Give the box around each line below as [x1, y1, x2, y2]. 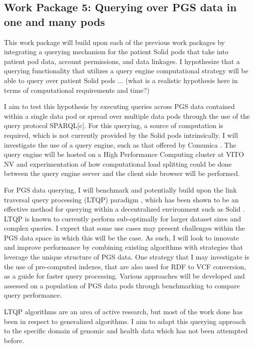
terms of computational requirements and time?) [4, 85, 150, 95]
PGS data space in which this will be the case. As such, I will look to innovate [4, 232, 239, 242]
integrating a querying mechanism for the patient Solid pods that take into [4, 46, 229, 57]
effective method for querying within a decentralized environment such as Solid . [4, 204, 245, 214]
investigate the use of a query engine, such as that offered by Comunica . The [4, 139, 236, 150]
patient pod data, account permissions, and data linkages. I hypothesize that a [4, 56, 240, 66]
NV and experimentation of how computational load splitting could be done [4, 158, 232, 169]
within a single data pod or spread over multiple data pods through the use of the [4, 110, 250, 121]
